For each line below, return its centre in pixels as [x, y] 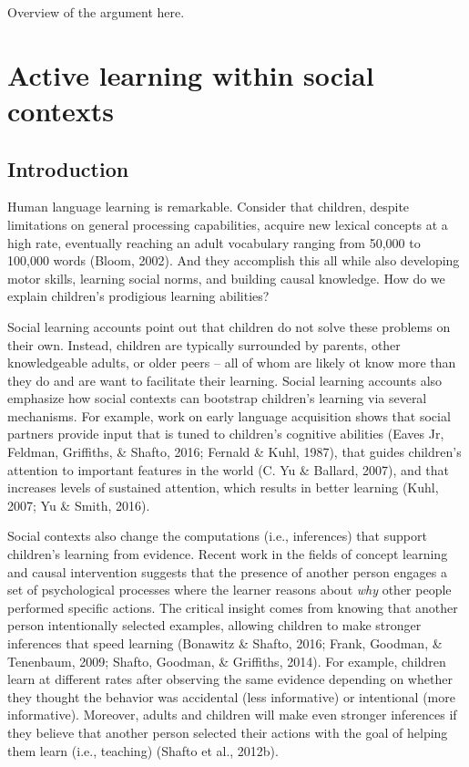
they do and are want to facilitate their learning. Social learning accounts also [225, 380]
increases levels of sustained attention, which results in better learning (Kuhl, [223, 487]
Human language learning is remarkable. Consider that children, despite [209, 207]
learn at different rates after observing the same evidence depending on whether [230, 679]
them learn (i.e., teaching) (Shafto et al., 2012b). [143, 750]
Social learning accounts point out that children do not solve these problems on [229, 326]
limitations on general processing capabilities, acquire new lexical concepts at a [228, 224]
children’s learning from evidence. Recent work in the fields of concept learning [228, 554]
